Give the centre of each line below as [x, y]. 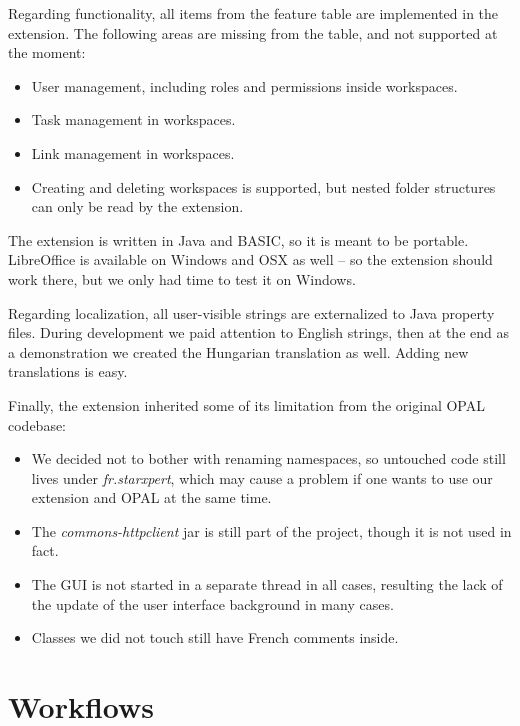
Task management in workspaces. [133, 119]
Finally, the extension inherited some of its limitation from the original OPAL [246, 404]
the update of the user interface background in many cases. [212, 603]
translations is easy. [68, 371]
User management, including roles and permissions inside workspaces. [244, 85]
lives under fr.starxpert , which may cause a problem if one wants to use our [262, 477]
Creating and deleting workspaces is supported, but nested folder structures [263, 186]
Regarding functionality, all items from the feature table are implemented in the [253, 13]
